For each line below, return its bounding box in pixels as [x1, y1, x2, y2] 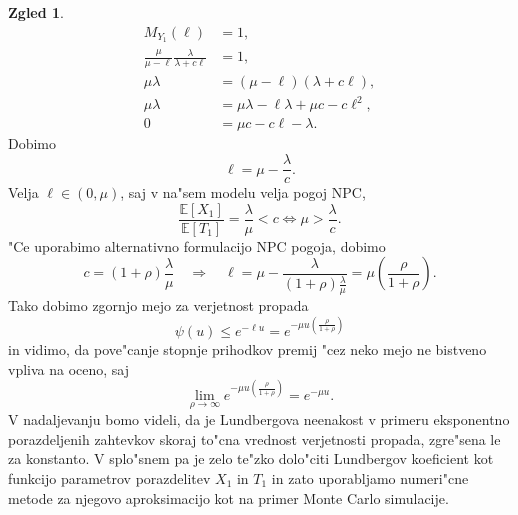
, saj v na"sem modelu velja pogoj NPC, [120, 182, 366, 203]
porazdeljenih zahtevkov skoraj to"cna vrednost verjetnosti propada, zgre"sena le [8, 428, 501, 449]
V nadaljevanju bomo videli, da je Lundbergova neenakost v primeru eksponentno [8, 409, 510, 430]
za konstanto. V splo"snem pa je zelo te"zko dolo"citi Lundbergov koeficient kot [8, 448, 494, 469]
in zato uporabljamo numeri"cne [271, 467, 469, 488]
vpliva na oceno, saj [8, 358, 130, 379]
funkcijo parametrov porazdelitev [8, 467, 211, 488]
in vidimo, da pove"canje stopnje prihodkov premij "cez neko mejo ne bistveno [8, 339, 487, 360]
